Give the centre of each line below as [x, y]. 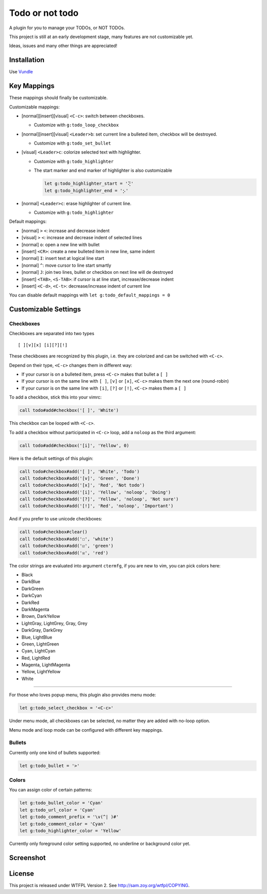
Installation [27, 60]
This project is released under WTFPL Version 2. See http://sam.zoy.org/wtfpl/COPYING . [99, 885]
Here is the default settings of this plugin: [51, 458]
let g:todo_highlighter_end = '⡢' [86, 190]
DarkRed [30, 602]
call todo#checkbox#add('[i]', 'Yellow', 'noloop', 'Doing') [95, 492]
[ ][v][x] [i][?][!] [43, 345]
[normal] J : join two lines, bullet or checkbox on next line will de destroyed [97, 272]
